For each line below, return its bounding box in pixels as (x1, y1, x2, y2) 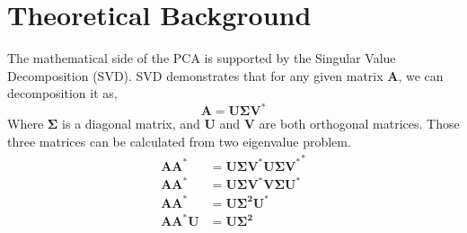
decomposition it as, (7, 84, 118, 103)
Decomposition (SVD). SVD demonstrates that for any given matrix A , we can (7, 66, 444, 85)
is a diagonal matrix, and (62, 114, 200, 133)
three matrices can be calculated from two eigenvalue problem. (7, 132, 351, 150)
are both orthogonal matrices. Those (259, 114, 460, 133)
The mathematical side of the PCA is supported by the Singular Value (7, 49, 396, 67)
